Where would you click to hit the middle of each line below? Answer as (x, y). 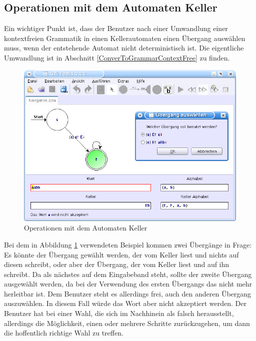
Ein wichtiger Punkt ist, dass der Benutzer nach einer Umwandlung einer (116, 28)
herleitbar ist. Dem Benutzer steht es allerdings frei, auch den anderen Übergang (128, 293)
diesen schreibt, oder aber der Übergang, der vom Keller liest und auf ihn (117, 264)
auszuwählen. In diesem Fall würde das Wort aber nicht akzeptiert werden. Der (125, 303)
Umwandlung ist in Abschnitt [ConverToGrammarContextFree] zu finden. (117, 57)
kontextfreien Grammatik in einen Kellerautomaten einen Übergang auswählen (125, 38)
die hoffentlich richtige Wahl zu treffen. (64, 333)
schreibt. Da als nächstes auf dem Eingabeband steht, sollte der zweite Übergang (128, 274)
